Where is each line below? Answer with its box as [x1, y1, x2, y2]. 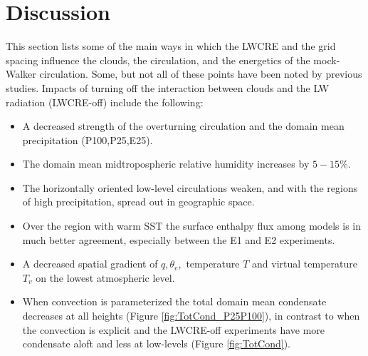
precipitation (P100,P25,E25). [22, 132, 153, 147]
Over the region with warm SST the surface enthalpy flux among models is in [22, 218, 362, 233]
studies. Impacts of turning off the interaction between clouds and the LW [6, 80, 330, 95]
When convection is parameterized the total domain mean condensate [22, 294, 327, 309]
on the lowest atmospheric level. [36, 270, 175, 285]
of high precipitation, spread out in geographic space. [22, 194, 255, 209]
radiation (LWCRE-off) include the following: [6, 94, 204, 109]
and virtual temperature [252, 256, 357, 271]
